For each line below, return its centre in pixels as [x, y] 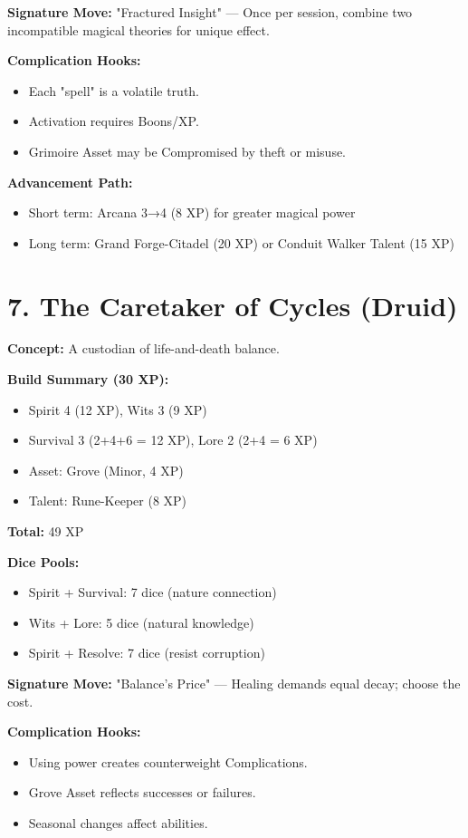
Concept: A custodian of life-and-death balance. [143, 348]
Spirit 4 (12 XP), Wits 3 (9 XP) [118, 409]
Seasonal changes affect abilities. [118, 822]
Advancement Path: [70, 182]
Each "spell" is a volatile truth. [114, 90]
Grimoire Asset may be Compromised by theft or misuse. [187, 151]
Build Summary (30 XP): [88, 379]
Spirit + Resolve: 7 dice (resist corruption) [147, 653]
